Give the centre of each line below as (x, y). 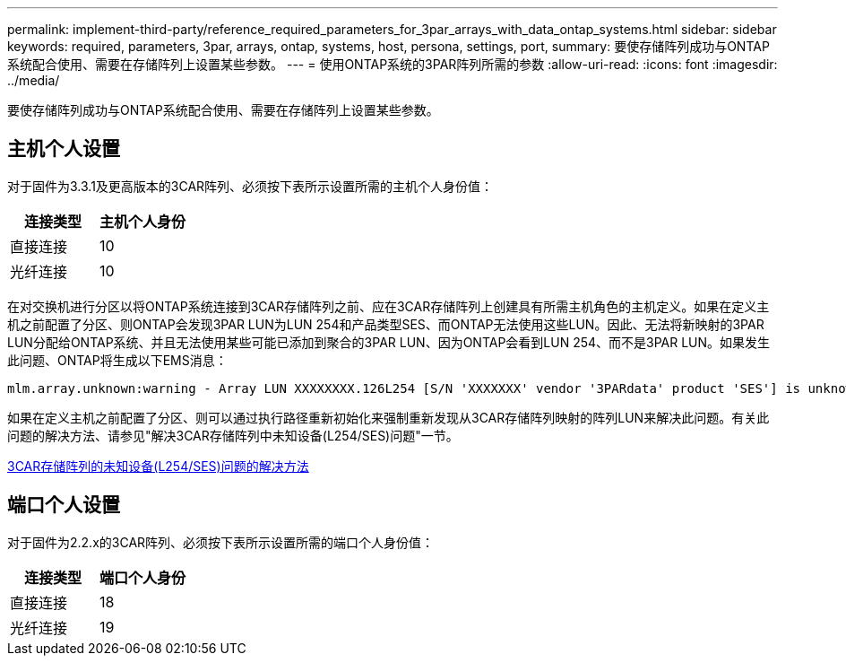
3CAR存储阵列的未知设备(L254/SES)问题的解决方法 (158, 466)
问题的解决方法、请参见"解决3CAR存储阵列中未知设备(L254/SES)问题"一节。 (233, 435)
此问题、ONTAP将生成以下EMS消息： (117, 360)
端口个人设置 (64, 505)
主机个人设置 (64, 149)
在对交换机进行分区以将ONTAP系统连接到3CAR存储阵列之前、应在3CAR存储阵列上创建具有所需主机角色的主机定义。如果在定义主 (388, 306)
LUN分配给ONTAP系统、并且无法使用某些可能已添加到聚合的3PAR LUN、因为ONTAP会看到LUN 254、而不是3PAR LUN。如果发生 (389, 342)
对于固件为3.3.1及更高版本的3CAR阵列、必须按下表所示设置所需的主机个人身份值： (250, 186)
